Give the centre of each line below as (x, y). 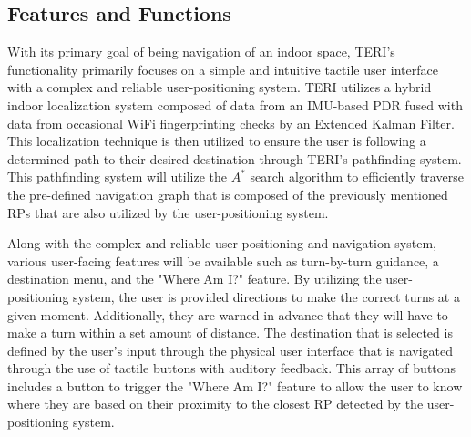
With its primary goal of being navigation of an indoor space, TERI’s (201, 52)
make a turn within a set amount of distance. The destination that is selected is (230, 333)
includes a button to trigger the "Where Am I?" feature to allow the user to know (235, 385)
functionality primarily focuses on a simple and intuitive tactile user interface (223, 69)
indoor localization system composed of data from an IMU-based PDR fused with (235, 104)
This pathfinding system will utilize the (117, 177)
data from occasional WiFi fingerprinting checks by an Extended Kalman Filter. (231, 123)
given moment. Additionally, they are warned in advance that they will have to (228, 314)
